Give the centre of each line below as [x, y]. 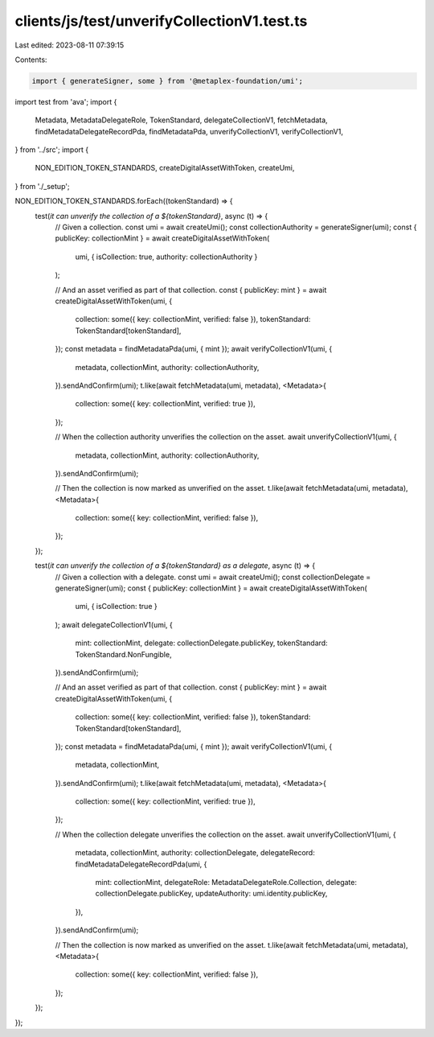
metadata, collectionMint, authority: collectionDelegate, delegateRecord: [195, 853]
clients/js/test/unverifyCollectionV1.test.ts [161, 21]
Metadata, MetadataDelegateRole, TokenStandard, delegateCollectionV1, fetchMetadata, [182, 120]
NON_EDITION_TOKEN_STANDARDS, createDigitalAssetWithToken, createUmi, [165, 168]
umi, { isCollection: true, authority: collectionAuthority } [166, 257]
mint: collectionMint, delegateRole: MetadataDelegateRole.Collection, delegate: [226, 883]
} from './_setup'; [42, 186]
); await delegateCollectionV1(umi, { [114, 624]
